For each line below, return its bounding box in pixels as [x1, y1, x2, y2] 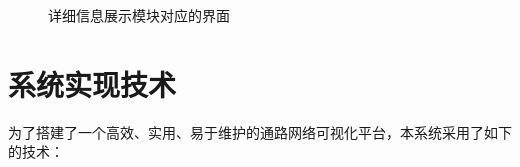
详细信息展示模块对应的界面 [48, 5, 230, 25]
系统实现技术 [8, 63, 177, 104]
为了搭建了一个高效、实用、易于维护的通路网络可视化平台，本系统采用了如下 [8, 121, 512, 142]
